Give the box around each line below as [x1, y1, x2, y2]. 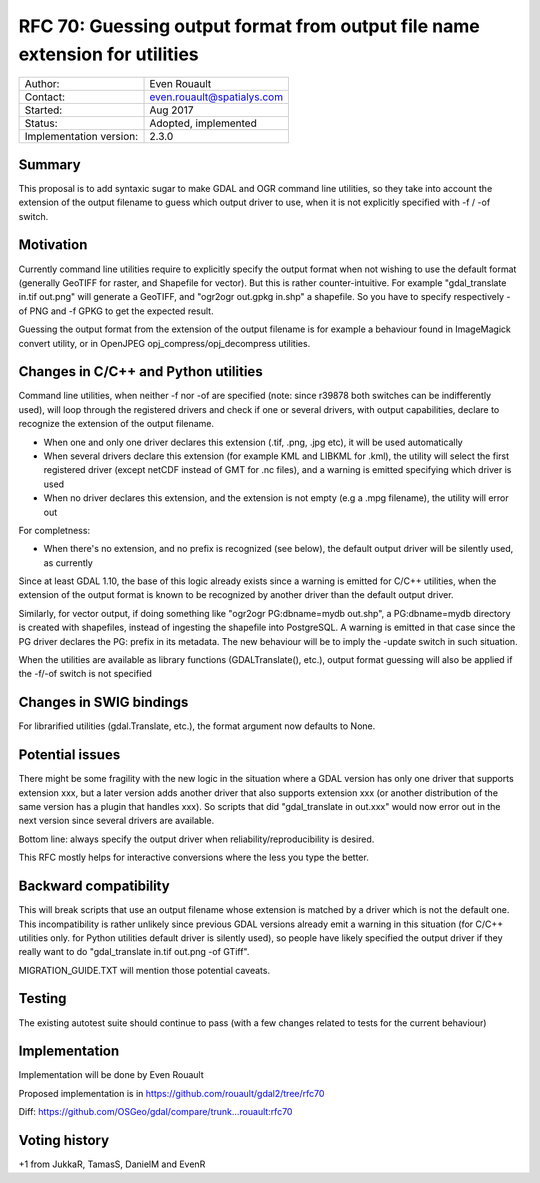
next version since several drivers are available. [18, 815, 215, 827]
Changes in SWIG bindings [18, 694, 189, 711]
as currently [43, 556, 94, 569]
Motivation [18, 236, 88, 254]
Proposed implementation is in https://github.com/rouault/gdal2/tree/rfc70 [18, 1087, 325, 1099]
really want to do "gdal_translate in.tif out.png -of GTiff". [18, 946, 250, 958]
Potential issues [18, 746, 121, 764]
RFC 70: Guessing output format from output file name [18, 15, 480, 37]
